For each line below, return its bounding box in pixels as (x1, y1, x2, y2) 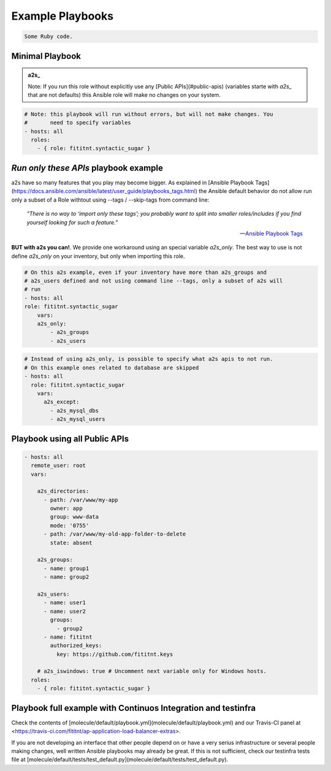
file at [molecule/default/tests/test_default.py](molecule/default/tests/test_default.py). (11, 756, 229, 763)
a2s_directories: (37, 488, 89, 495)
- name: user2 (44, 607, 86, 615)
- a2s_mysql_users (50, 416, 105, 423)
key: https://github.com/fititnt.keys (56, 650, 173, 658)
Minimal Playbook (11, 51, 82, 61)
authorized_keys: (50, 642, 102, 649)
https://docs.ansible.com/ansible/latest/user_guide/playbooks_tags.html (13, 188, 196, 195)
